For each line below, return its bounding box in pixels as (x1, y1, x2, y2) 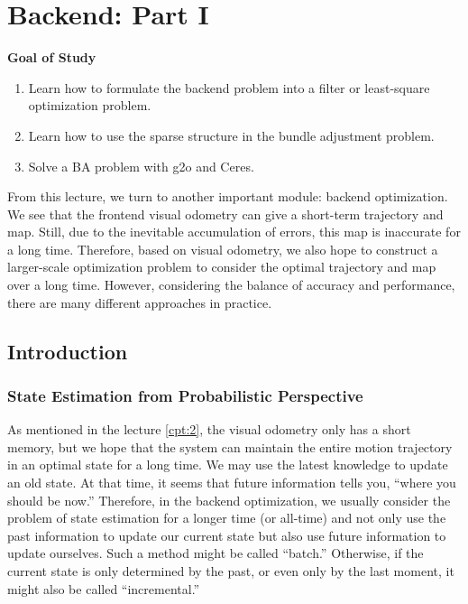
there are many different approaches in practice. (7, 293, 272, 311)
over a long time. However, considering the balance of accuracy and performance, (7, 275, 455, 294)
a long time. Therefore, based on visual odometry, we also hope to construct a (7, 239, 438, 258)
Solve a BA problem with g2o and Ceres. (28, 156, 254, 175)
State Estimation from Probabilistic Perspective (7, 384, 363, 406)
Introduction (7, 337, 128, 365)
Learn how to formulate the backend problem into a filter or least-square (28, 78, 430, 97)
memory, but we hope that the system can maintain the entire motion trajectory (7, 437, 453, 456)
